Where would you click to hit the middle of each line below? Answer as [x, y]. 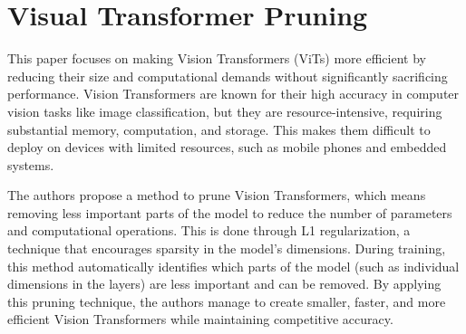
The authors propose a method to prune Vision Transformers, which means [217, 195]
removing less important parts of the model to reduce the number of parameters [230, 212]
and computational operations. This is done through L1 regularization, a [209, 230]
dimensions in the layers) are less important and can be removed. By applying [224, 284]
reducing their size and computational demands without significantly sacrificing [228, 76]
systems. [31, 164]
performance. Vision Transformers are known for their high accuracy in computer [233, 94]
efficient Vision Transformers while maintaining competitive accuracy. [200, 319]
